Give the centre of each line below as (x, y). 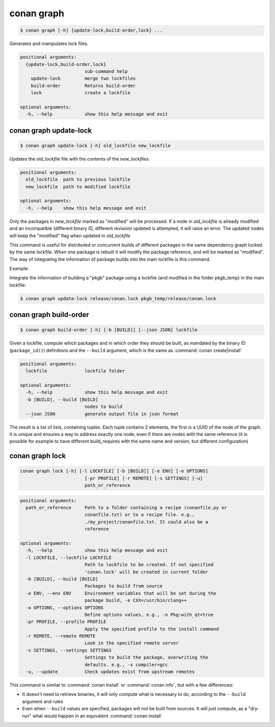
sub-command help (106, 71)
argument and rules (43, 702)
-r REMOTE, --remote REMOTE (61, 636)
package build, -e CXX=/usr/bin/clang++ (135, 601)
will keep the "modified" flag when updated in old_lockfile (70, 236)
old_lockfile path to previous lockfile (78, 179)
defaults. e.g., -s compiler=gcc (126, 665)
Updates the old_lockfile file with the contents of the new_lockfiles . (80, 159)
